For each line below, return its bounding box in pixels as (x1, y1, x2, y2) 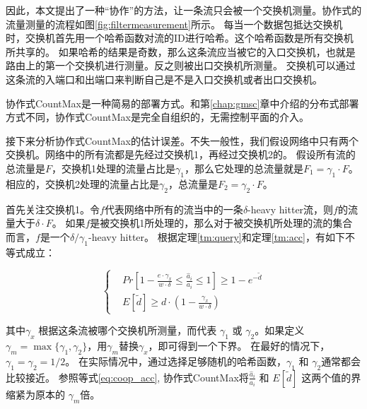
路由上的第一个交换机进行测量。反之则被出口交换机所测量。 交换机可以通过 (6, 58, 356, 73)
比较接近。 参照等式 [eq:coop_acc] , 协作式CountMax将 (6, 369, 249, 384)
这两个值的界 (301, 369, 361, 384)
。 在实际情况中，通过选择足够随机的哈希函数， (65, 353, 286, 368)
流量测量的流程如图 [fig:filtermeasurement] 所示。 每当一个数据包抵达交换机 (6, 16, 343, 31)
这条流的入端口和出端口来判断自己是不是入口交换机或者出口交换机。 (6, 71, 322, 86)
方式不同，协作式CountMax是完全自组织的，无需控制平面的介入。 (6, 109, 309, 124)
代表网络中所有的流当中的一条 (104, 201, 243, 216)
